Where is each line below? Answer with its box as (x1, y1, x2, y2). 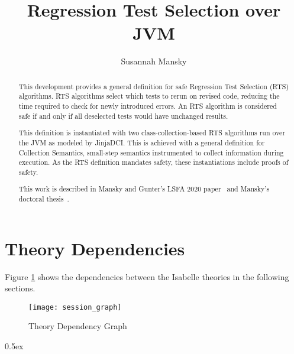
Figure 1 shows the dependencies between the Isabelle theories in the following (5, 270, 289, 282)
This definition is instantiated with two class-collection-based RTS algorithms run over (18, 128, 286, 138)
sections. (5, 282, 35, 294)
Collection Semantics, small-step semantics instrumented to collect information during (18, 147, 284, 157)
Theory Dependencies (5, 236, 185, 260)
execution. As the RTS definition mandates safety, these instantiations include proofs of (18, 157, 289, 167)
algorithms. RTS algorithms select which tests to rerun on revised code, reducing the (18, 91, 280, 101)
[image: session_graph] (28, 303, 122, 311)
